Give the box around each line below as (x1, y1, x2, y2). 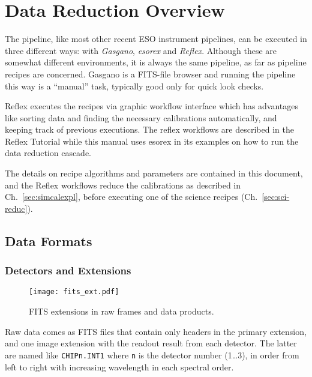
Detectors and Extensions (5, 263, 131, 278)
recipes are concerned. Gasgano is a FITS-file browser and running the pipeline (5, 67, 296, 80)
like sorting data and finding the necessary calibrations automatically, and (5, 111, 277, 124)
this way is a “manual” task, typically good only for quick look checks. (5, 79, 264, 92)
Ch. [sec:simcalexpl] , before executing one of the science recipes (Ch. (5, 190, 258, 203)
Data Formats (5, 231, 92, 250)
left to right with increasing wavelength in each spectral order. (5, 360, 234, 373)
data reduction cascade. (5, 146, 92, 159)
